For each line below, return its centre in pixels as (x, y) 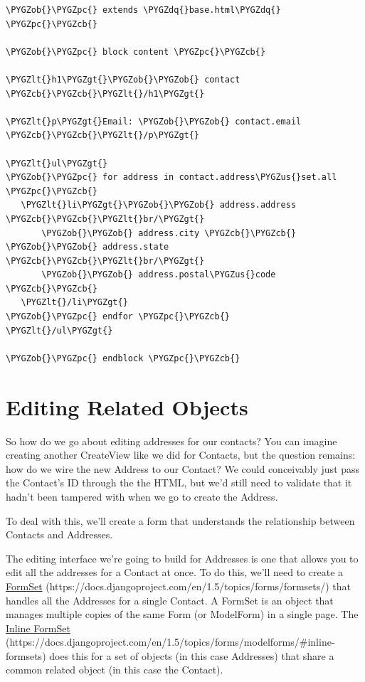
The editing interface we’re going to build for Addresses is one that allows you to (182, 558)
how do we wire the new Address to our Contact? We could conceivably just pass (183, 468)
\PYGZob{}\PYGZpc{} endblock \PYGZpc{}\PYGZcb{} (123, 358)
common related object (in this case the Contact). (115, 670)
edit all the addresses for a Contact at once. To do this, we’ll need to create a (175, 572)
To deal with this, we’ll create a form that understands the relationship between (180, 520)
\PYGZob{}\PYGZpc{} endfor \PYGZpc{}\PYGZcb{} (118, 317)
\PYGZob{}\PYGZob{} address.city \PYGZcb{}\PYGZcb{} (169, 233)
